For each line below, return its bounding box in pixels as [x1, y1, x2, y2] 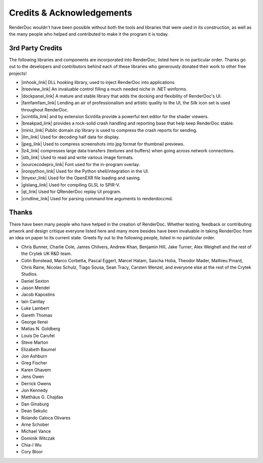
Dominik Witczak [21, 435, 56, 441]
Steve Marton [21, 339, 49, 345]
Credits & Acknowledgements [9, 7, 132, 18]
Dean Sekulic [21, 408, 48, 414]
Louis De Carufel [21, 333, 55, 338]
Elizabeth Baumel [21, 346, 56, 352]
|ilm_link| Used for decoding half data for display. [21, 134, 120, 140]
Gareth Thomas [21, 312, 53, 318]
